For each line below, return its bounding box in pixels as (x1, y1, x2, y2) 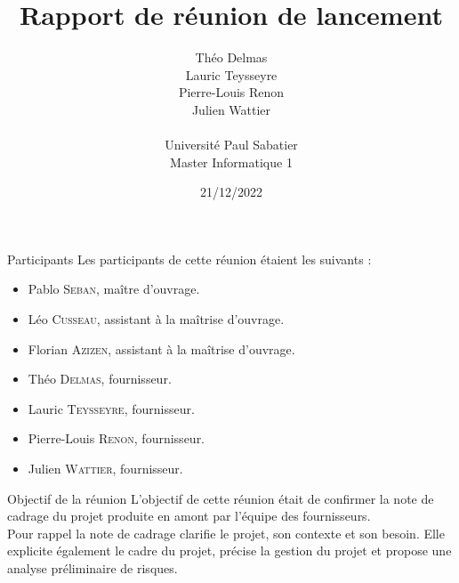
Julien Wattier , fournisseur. (28, 459, 183, 478)
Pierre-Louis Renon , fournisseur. (28, 429, 205, 448)
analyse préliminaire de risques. (7, 559, 178, 577)
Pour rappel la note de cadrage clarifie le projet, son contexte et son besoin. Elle (7, 523, 445, 542)
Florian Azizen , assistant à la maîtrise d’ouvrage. (28, 339, 295, 358)
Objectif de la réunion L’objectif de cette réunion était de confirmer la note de (7, 489, 434, 507)
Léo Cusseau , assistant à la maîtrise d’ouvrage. (28, 310, 285, 328)
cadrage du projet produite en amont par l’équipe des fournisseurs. (7, 506, 371, 525)
